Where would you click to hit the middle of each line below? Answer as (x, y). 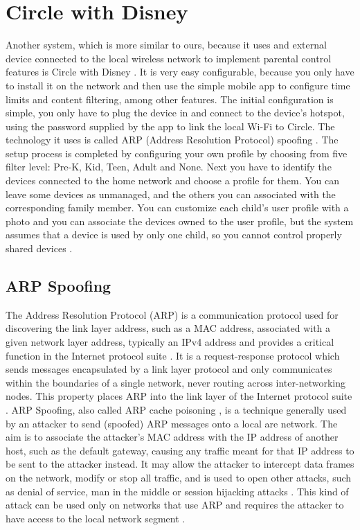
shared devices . (39, 248)
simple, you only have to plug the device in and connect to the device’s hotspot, (175, 113)
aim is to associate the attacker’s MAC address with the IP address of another (172, 437)
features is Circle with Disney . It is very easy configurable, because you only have (180, 72)
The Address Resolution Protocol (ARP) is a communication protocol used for (172, 314)
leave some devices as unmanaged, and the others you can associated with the (171, 194)
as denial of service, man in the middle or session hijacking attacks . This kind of (177, 491)
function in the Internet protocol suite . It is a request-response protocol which (173, 355)
